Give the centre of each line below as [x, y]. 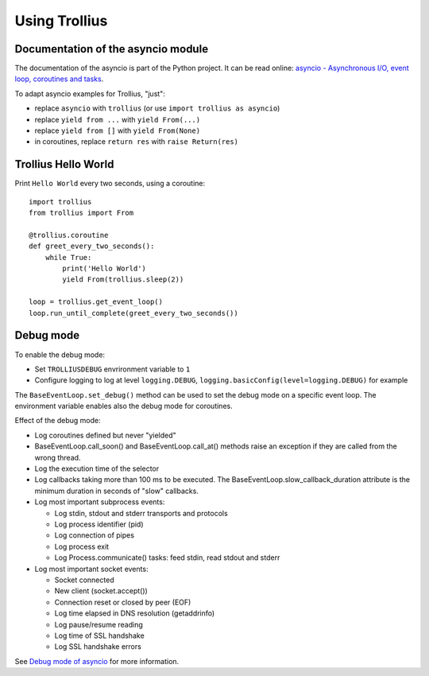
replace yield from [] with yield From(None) [118, 130]
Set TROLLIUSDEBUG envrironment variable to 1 [112, 369]
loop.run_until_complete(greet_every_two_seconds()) [133, 313]
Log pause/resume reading [99, 624]
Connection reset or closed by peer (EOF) [123, 602]
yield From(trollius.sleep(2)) [123, 280]
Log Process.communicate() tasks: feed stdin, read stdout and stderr [167, 558]
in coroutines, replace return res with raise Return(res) [136, 142]
